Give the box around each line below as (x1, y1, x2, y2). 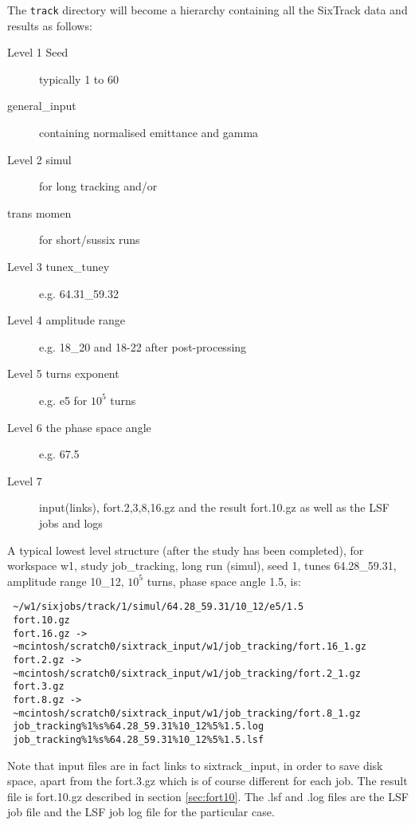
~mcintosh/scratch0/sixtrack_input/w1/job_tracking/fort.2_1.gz (13, 667, 361, 679)
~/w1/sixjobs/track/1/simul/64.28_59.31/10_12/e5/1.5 (13, 601, 304, 613)
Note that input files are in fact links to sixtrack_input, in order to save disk (7, 756, 383, 773)
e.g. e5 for (39, 391, 88, 408)
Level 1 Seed (7, 44, 69, 61)
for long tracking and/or (39, 178, 158, 194)
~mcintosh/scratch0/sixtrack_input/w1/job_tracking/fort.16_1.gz (13, 641, 367, 653)
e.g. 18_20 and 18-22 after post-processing (39, 338, 247, 355)
